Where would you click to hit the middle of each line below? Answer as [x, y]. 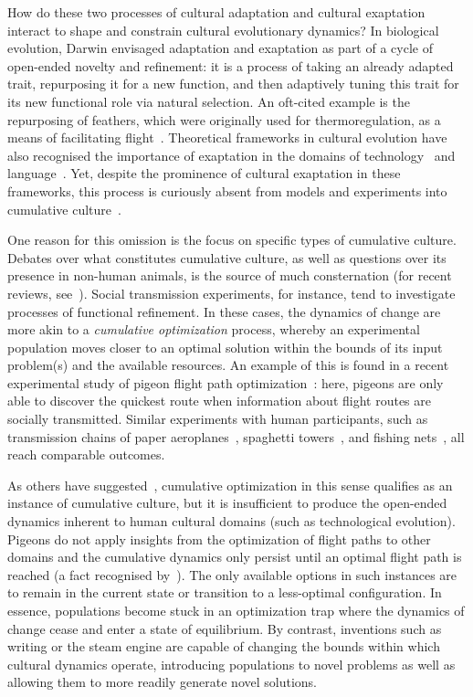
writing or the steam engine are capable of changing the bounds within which [224, 646]
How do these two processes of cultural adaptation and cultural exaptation [216, 12]
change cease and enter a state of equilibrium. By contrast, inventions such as [225, 628]
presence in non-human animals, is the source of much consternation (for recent [230, 275]
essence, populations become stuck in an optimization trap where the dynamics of [236, 610]
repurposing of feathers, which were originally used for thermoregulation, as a [224, 119]
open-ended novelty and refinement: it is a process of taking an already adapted [231, 65]
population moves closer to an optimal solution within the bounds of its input [225, 347]
